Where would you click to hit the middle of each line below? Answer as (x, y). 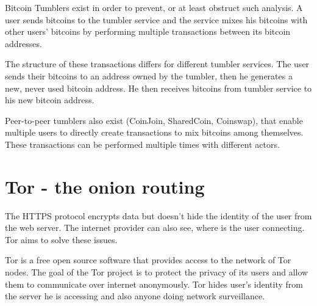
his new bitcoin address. (50, 100)
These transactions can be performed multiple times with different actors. (142, 144)
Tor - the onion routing (105, 186)
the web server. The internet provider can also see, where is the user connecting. (155, 228)
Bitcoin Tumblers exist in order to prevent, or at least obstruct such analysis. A (154, 7)
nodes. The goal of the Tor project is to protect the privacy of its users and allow (157, 272)
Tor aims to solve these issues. (61, 239)
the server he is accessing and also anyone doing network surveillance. (135, 296)
